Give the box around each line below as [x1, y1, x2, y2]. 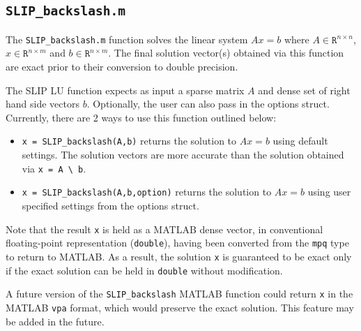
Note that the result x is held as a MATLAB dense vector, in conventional [6, 221, 323, 236]
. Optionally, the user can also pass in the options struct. [86, 96, 330, 111]
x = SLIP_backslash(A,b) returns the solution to [22, 133, 237, 148]
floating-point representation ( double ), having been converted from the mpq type [6, 235, 349, 250]
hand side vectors [6, 96, 79, 111]
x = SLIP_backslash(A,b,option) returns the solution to [22, 184, 272, 199]
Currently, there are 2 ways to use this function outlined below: [6, 110, 277, 124]
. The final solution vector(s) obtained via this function [108, 45, 344, 60]
